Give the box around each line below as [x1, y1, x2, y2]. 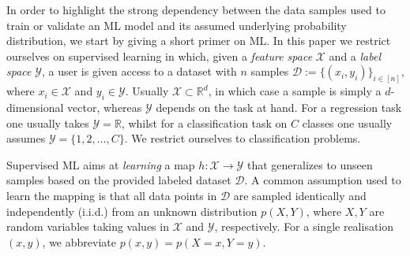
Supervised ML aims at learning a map [6, 156, 195, 173]
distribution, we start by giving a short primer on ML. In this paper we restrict [6, 32, 391, 49]
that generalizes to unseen [246, 156, 373, 173]
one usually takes [6, 114, 89, 131]
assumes [6, 130, 46, 147]
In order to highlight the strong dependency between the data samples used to [6, 2, 386, 17]
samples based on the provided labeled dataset [6, 172, 231, 188]
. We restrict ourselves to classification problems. [124, 130, 361, 147]
